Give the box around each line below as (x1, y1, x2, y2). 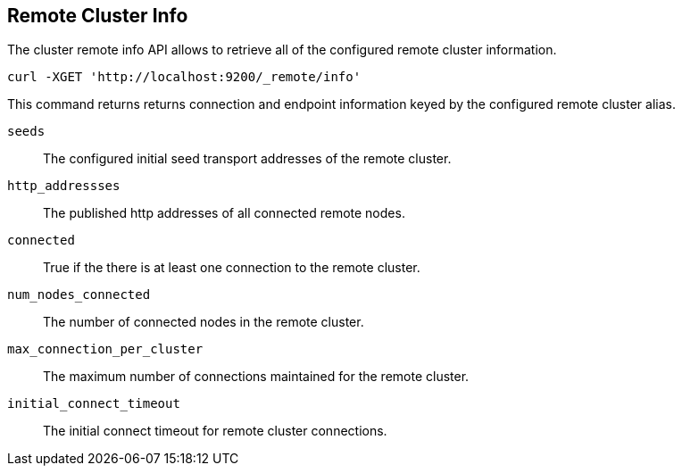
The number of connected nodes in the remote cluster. (43, 314, 364, 330)
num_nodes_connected (7, 287, 151, 303)
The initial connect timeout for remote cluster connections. (43, 423, 387, 439)
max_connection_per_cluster (7, 342, 204, 357)
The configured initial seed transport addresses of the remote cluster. (43, 151, 452, 167)
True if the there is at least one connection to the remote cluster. (43, 260, 420, 276)
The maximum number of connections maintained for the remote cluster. (43, 369, 470, 385)
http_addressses (7, 178, 121, 194)
